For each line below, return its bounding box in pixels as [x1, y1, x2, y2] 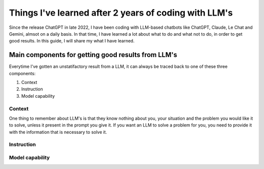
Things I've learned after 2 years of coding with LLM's [9, 7, 233, 18]
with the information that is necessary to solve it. [9, 129, 107, 135]
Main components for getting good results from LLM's [9, 51, 177, 59]
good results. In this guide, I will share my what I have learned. [9, 38, 134, 44]
